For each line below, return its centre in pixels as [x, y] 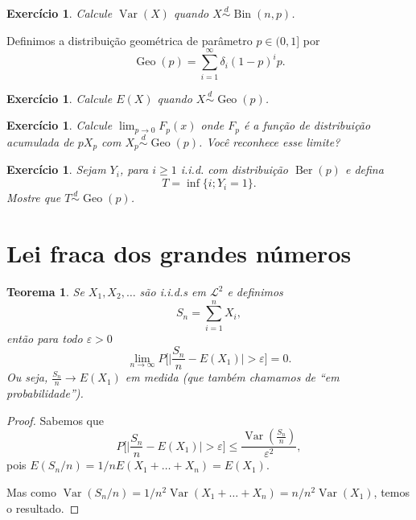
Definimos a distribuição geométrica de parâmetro [130, 40]
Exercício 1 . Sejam [56, 169]
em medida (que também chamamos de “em [232, 377]
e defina [364, 169]
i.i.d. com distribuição [235, 169]
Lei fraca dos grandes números [179, 253]
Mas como [31, 492]
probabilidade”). [45, 393]
